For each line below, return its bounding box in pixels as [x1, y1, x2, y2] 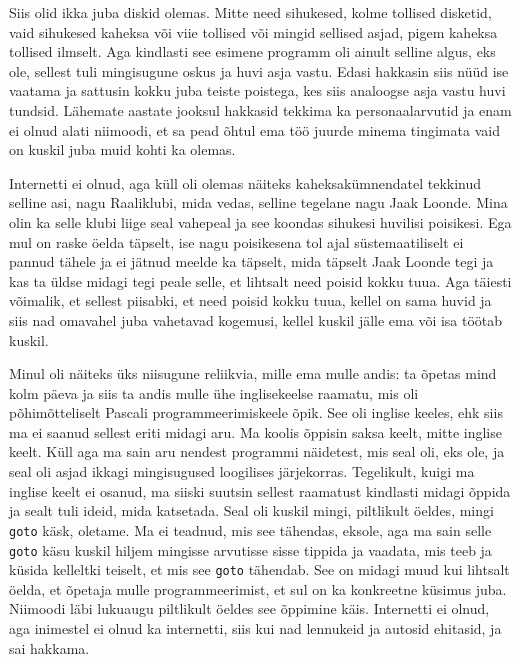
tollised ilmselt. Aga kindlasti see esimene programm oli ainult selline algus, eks [9, 41, 496, 62]
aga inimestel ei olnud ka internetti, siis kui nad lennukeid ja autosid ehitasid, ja [9, 618, 502, 638]
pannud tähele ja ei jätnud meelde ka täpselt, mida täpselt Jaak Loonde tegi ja [9, 251, 494, 272]
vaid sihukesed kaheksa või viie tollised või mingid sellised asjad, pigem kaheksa [9, 21, 498, 42]
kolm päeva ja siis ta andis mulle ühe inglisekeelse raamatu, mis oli [9, 382, 419, 403]
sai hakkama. [9, 637, 90, 658]
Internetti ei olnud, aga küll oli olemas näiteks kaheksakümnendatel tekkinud [9, 172, 482, 193]
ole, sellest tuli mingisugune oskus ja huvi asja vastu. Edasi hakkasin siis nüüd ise [9, 60, 509, 81]
